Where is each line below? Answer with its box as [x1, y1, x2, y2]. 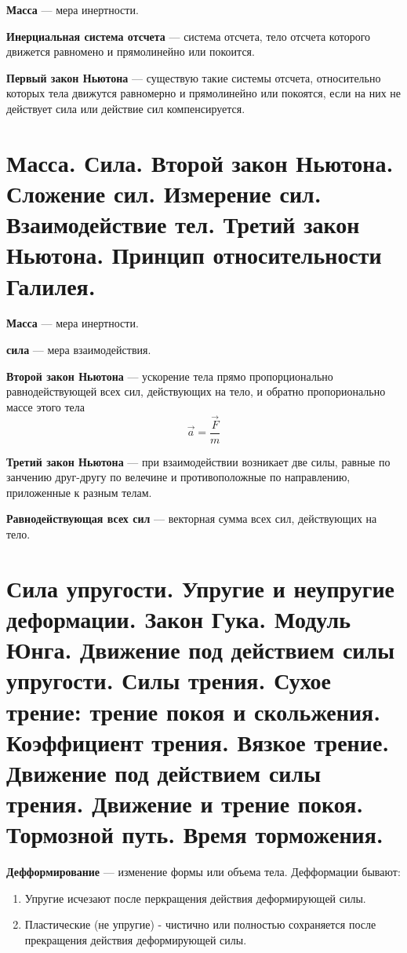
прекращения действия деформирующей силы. [24, 932, 247, 948]
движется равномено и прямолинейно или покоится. [6, 43, 255, 60]
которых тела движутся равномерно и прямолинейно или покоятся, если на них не [6, 85, 401, 101]
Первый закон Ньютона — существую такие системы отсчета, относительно [6, 69, 381, 86]
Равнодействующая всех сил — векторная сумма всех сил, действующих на [6, 510, 377, 527]
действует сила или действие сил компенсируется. [6, 100, 245, 116]
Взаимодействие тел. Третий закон [6, 208, 360, 240]
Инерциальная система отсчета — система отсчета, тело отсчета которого [6, 27, 371, 44]
